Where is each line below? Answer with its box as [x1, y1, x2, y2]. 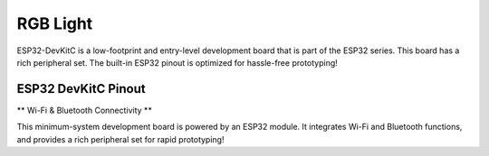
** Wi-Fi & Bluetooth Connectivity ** [16, 105, 153, 115]
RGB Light [16, 14, 93, 33]
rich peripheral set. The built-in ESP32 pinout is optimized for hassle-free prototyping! [16, 57, 339, 68]
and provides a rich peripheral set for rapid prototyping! [16, 133, 225, 144]
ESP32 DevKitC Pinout [16, 81, 146, 96]
